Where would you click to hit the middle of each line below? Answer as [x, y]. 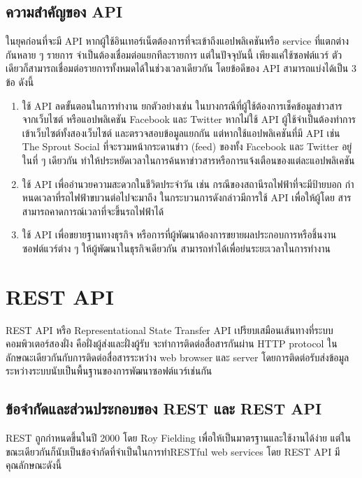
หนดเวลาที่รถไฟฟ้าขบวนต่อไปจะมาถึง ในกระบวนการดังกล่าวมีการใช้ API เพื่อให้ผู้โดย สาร [187, 197]
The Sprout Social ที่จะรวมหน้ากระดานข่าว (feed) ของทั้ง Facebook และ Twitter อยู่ [187, 146]
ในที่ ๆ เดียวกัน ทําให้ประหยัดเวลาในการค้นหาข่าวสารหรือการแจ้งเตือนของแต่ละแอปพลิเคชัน [188, 160]
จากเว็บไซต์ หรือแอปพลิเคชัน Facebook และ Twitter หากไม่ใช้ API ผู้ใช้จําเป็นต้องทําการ [189, 119]
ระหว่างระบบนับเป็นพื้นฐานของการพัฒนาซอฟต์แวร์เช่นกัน [109, 371]
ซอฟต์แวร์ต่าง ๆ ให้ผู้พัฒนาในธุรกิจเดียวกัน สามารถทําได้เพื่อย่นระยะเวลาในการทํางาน [176, 248]
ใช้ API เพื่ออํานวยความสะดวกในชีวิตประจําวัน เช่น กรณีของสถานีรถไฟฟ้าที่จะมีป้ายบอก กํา [188, 183]
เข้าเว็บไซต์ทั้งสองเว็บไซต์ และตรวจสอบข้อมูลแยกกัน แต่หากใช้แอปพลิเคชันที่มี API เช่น [181, 132]
